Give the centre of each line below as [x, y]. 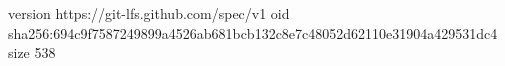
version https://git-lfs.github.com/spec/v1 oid [149, 13]
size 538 [32, 52]
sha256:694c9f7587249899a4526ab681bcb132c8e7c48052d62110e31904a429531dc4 [253, 32]
